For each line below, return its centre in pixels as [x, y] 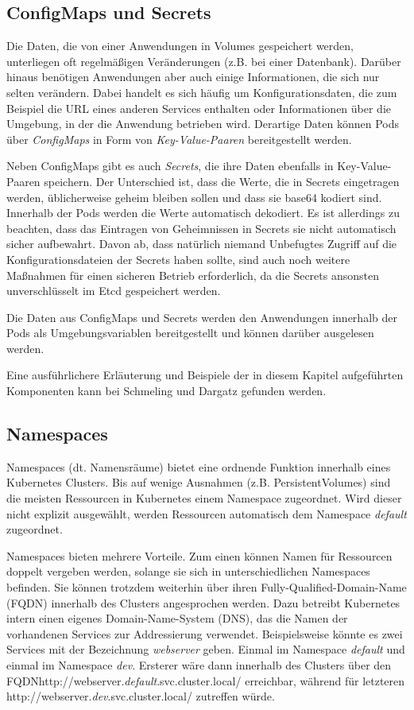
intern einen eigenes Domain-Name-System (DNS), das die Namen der [177, 618]
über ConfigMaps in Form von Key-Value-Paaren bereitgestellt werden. [179, 139]
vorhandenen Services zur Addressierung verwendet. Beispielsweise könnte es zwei [205, 633]
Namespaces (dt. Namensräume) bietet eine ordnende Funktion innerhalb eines [199, 466]
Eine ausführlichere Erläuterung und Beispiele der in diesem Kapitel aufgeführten [205, 375]
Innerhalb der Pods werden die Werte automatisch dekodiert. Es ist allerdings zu [203, 213]
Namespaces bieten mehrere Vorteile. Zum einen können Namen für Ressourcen [199, 555]
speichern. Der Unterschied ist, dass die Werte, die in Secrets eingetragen [222, 181]
